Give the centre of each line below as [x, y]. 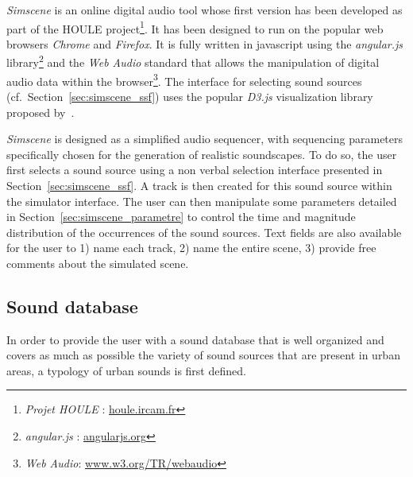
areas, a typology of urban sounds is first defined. [126, 370]
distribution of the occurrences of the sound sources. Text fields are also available [204, 232]
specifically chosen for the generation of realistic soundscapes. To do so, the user [202, 154]
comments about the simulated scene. [98, 263]
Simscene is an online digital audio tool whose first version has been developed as [205, 10]
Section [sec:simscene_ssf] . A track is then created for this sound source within [199, 185]
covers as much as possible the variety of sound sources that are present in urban [203, 355]
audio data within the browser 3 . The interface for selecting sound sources [184, 79]
